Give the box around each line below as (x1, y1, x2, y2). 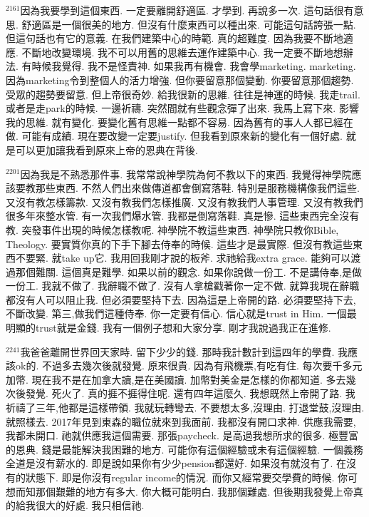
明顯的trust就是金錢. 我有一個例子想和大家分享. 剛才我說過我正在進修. (6, 320, 331, 335)
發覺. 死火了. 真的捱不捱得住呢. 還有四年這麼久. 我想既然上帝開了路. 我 (25, 386, 355, 401)
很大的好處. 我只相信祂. (35, 498, 145, 513)
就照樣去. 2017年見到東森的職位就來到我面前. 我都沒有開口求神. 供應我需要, (6, 414, 356, 429)
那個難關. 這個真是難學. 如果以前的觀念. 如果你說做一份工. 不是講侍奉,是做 (15, 264, 363, 279)
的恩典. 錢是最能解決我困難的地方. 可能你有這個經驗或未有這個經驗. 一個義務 (6, 441, 363, 456)
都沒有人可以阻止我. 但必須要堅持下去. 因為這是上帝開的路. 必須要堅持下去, (6, 292, 356, 307)
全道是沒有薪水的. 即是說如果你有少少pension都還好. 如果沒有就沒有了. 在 (6, 456, 347, 471)
